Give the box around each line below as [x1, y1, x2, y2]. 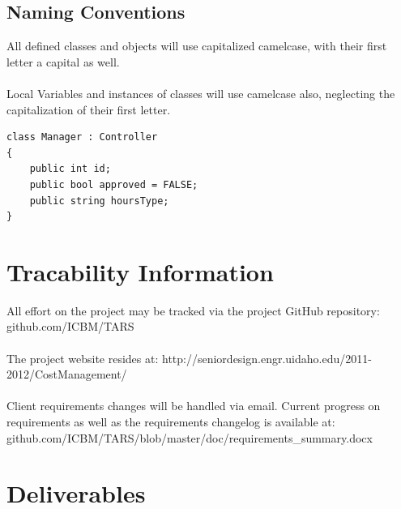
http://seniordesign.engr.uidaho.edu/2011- [161, 349, 372, 366]
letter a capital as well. [6, 53, 120, 70]
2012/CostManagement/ [6, 366, 127, 383]
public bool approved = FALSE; [29, 178, 198, 190]
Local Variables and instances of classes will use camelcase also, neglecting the [6, 84, 395, 101]
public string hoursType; [29, 195, 169, 207]
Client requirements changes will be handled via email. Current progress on [6, 397, 381, 414]
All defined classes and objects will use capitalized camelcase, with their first [6, 37, 387, 54]
